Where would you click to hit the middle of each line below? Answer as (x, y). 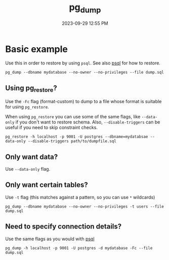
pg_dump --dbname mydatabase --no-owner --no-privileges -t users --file (85, 206)
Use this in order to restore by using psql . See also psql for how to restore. (83, 63)
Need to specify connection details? (64, 227)
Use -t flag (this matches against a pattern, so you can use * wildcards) (80, 197)
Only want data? (32, 157)
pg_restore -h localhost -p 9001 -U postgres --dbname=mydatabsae (77, 137)
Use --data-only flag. (28, 169)
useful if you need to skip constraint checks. (51, 127)
